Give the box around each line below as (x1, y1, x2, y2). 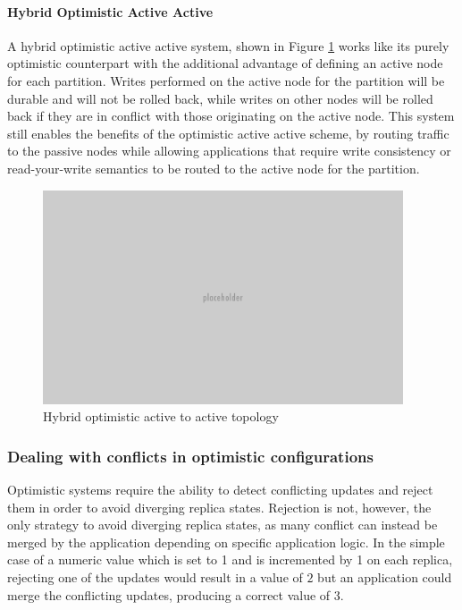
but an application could (317, 568, 452, 587)
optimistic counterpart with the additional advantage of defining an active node (7, 54, 443, 72)
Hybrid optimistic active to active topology (43, 407, 279, 426)
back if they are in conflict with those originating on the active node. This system (7, 106, 455, 125)
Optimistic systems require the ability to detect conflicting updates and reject (7, 480, 433, 499)
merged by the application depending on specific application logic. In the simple (7, 532, 445, 551)
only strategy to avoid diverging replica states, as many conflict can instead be (7, 515, 438, 534)
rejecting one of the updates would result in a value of (7, 568, 303, 587)
